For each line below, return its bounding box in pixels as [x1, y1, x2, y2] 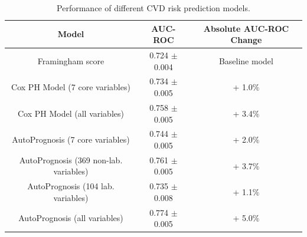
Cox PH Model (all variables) [17, 107, 124, 119]
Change [230, 34, 262, 46]
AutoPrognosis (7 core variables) [12, 133, 130, 146]
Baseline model [218, 54, 273, 67]
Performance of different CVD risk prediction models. [57, 2, 250, 14]
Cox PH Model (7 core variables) [11, 81, 130, 93]
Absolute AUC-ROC [203, 22, 289, 34]
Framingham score [37, 54, 104, 67]
